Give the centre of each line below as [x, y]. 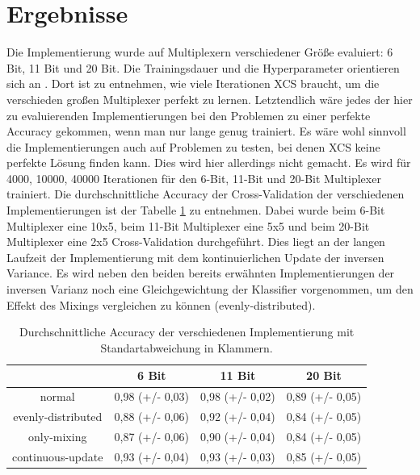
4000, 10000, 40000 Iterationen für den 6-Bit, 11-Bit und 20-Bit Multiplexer [194, 178]
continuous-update [58, 456]
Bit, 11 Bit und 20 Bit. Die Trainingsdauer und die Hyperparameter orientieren [203, 67]
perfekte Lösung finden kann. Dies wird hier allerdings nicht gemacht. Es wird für [209, 162]
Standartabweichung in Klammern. [187, 347]
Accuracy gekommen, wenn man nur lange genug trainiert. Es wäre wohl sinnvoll [206, 131]
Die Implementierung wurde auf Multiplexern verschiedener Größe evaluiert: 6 [200, 52]
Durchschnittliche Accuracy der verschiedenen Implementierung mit [187, 332]
